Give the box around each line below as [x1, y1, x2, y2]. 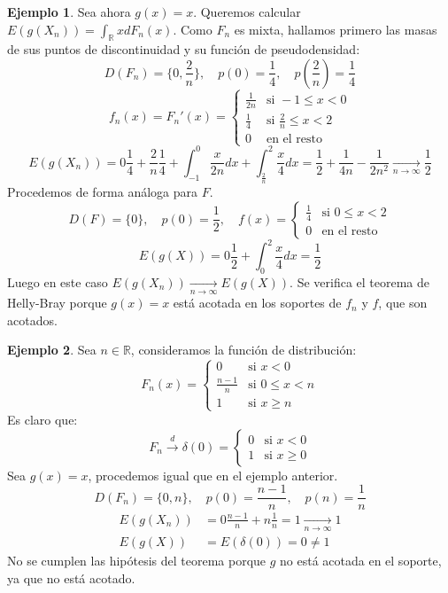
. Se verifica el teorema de [290, 272, 430, 291]
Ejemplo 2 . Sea [7, 340, 97, 359]
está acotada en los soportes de [173, 293, 342, 312]
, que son [378, 293, 428, 312]
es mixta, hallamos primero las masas [234, 20, 437, 38]
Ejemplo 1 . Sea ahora [7, 3, 131, 20]
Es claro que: [7, 410, 78, 428]
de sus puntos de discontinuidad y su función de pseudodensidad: [7, 40, 360, 59]
